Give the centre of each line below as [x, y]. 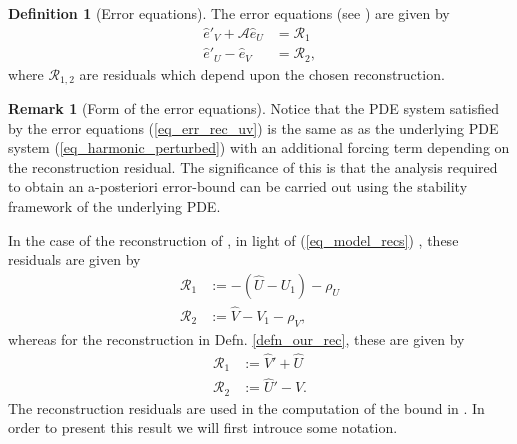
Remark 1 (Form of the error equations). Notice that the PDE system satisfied [253, 108]
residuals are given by [74, 259]
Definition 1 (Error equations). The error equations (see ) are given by [229, 13]
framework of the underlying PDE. [114, 205]
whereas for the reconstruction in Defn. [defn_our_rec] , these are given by [236, 338]
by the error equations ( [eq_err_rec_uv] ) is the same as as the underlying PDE [253, 127]
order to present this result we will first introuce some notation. [203, 427]
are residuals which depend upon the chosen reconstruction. [262, 73]
